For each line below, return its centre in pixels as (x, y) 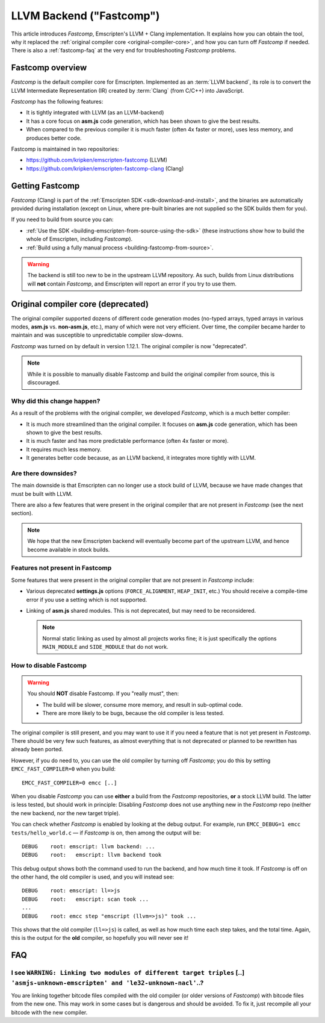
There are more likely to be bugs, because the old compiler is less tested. (133, 713)
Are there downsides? (44, 473)
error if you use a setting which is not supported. (87, 599)
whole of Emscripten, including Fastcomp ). (79, 239)
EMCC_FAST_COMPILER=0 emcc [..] (70, 783)
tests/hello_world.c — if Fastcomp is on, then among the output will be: (106, 833)
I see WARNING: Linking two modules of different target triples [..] (128, 973)
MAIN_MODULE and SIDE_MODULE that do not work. (105, 647)
